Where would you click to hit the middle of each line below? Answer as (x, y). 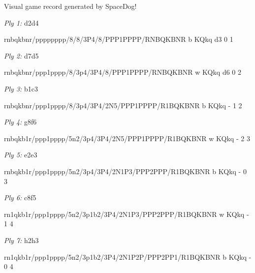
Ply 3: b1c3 (21, 88)
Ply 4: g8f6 (20, 122)
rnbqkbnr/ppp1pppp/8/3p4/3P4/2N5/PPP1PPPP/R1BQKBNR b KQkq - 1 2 (123, 105)
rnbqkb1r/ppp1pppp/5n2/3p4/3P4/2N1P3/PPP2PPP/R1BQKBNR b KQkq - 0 (125, 171)
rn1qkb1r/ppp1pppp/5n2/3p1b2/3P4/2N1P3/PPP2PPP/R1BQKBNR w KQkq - (127, 214)
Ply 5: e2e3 (21, 155)
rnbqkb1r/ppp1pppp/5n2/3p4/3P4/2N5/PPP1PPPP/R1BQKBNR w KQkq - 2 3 (127, 138)
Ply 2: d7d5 (21, 55)
